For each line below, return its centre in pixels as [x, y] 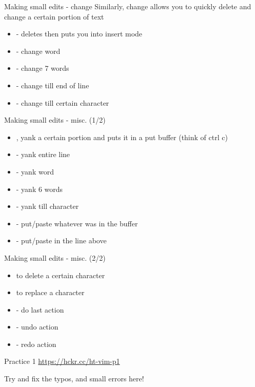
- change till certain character [63, 102]
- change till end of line [53, 85]
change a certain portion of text [54, 16]
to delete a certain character [61, 275]
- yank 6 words [40, 189]
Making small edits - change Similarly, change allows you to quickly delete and [128, 6]
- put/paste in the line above [61, 240]
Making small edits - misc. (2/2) [55, 257]
